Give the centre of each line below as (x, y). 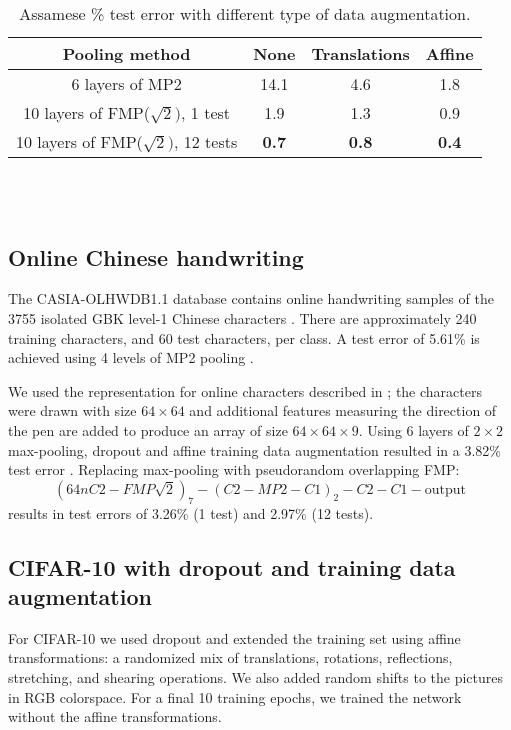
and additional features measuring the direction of (343, 410)
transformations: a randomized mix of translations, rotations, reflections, (230, 657)
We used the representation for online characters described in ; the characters (245, 390)
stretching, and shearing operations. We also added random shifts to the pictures (256, 676)
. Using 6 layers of (413, 429)
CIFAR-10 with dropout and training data (232, 566)
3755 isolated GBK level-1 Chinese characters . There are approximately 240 (242, 317)
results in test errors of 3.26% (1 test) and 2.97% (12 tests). (191, 512)
